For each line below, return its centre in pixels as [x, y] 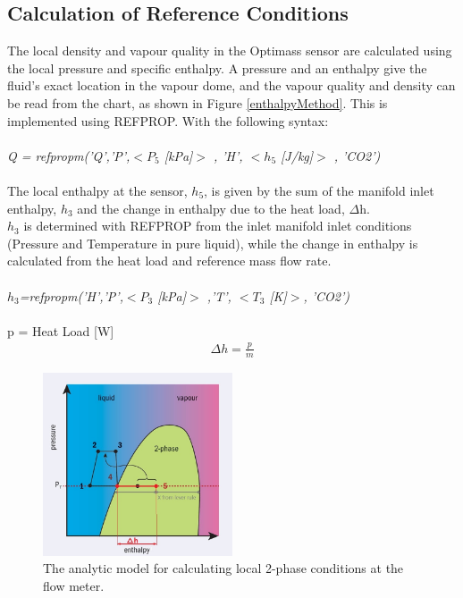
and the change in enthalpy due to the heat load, [211, 208]
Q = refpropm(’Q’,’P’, [69, 155]
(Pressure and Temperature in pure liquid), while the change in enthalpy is [213, 243]
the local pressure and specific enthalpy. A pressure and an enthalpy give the [217, 67]
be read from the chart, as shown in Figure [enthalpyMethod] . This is [198, 102]
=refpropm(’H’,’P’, [71, 295]
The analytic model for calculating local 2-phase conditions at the [223, 568]
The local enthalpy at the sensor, [97, 190]
